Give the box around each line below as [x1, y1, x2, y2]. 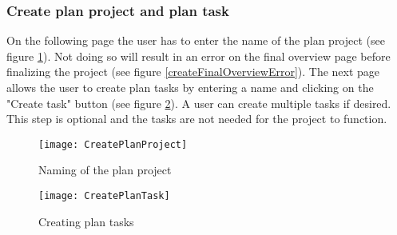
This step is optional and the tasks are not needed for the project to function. [6, 110, 387, 127]
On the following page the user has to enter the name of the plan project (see [6, 32, 385, 49]
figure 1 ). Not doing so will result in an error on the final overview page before [6, 47, 391, 64]
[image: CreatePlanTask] [38, 190, 170, 202]
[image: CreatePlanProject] [38, 138, 188, 150]
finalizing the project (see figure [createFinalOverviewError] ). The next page [6, 63, 380, 80]
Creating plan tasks [38, 213, 134, 229]
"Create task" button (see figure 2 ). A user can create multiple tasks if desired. [6, 94, 391, 111]
